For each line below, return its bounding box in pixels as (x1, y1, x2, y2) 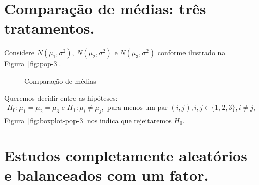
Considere (4, 47, 35, 58)
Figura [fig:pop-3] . (4, 58, 61, 69)
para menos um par (107, 104, 168, 112)
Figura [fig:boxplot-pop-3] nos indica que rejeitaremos (4, 115, 172, 125)
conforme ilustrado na (157, 47, 226, 58)
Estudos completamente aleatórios (4, 144, 247, 165)
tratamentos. (4, 18, 95, 39)
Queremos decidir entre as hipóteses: (4, 92, 118, 103)
